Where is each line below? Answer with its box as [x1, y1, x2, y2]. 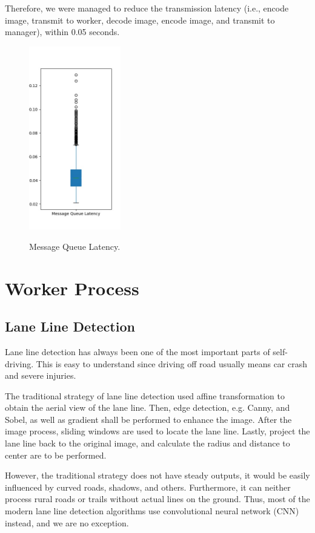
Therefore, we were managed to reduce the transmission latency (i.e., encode [5, 2, 289, 14]
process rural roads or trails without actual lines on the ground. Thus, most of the [5, 492, 310, 505]
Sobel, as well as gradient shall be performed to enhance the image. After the [5, 413, 292, 425]
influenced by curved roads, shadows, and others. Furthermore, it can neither [5, 480, 291, 493]
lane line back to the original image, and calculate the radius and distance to [5, 437, 290, 450]
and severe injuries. [5, 369, 76, 382]
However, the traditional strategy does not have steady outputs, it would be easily [5, 469, 310, 482]
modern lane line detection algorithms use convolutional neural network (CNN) [5, 505, 299, 517]
